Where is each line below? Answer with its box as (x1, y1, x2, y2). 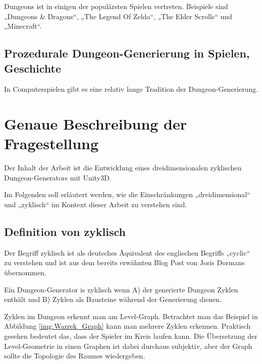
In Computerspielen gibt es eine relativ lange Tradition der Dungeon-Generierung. (4, 84, 258, 94)
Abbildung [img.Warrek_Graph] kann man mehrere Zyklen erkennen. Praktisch (4, 321, 251, 331)
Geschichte (4, 60, 62, 76)
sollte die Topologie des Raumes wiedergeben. (4, 350, 145, 361)
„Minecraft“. (4, 21, 42, 31)
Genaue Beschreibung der (4, 113, 187, 134)
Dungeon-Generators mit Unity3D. (4, 172, 112, 183)
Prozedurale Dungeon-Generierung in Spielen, (4, 45, 250, 61)
